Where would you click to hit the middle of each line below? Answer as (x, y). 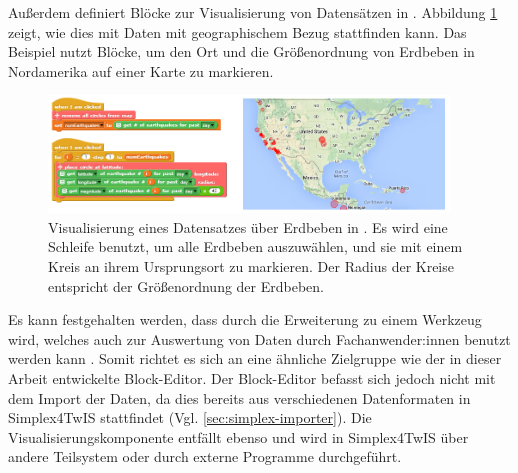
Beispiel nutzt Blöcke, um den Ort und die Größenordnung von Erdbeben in (241, 51)
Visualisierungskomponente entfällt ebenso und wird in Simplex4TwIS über (238, 436)
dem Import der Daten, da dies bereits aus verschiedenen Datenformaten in (239, 397)
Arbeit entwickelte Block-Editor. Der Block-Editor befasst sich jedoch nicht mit (252, 377)
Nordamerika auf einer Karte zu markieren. (141, 70)
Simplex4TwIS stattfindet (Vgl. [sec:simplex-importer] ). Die (190, 417)
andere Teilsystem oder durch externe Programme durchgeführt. (205, 456)
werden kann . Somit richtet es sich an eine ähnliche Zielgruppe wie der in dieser (255, 358)
